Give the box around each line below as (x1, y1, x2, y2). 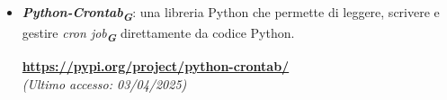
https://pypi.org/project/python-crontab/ (22, 57, 290, 76)
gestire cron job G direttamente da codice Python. (22, 23, 295, 45)
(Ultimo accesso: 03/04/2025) (22, 74, 187, 93)
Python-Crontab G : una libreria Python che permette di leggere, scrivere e (22, 3, 440, 24)
